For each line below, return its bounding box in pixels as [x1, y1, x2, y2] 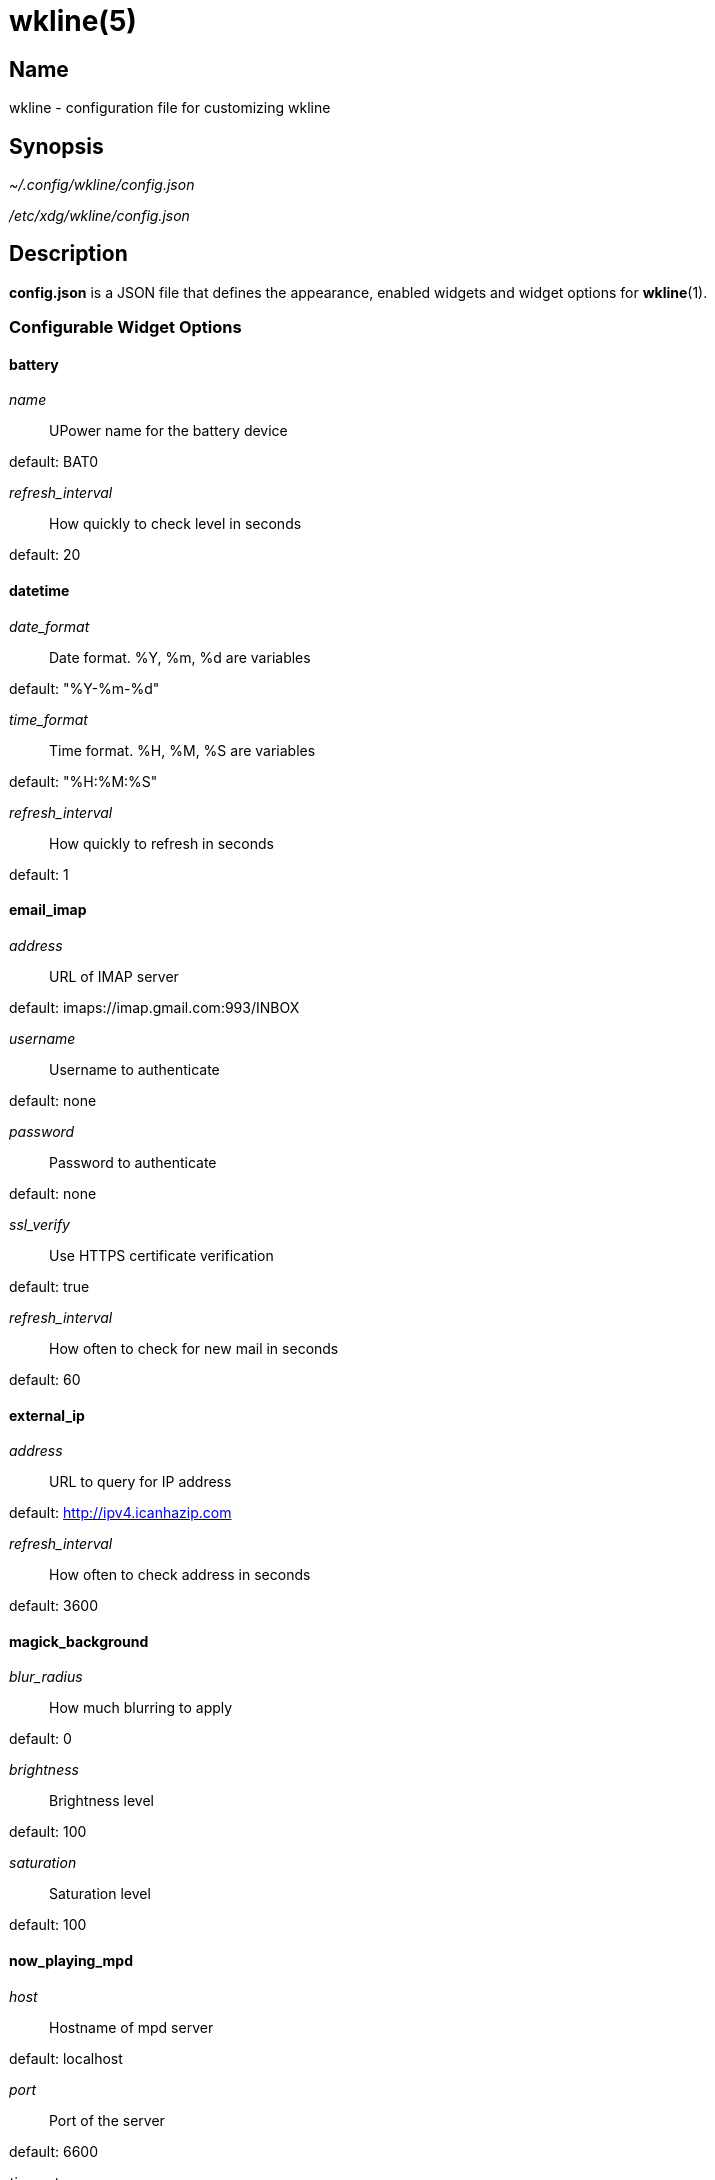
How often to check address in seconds [49, 1566, 311, 1584]
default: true [9, 1277, 90, 1295]
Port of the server [49, 2111, 165, 2129]
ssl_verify [9, 1215, 70, 1233]
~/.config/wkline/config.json [9, 176, 195, 194]
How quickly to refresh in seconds [49, 834, 274, 852]
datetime [9, 582, 70, 600]
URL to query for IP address [49, 1473, 232, 1491]
